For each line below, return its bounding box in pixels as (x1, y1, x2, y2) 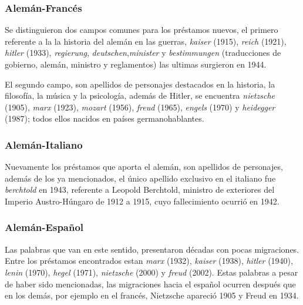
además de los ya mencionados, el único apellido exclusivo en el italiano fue (5, 172, 276, 184)
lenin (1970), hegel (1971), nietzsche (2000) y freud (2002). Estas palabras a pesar (5, 266, 298, 278)
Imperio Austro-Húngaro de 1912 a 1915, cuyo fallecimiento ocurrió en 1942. (5, 195, 280, 207)
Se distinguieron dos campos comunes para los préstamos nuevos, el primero (5, 24, 278, 36)
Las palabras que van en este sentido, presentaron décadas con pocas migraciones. (5, 243, 299, 255)
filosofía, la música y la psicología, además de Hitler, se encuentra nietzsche (5, 89, 275, 102)
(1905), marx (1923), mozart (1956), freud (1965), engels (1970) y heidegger (5, 100, 275, 113)
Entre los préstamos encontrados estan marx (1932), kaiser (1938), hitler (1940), (5, 254, 293, 267)
